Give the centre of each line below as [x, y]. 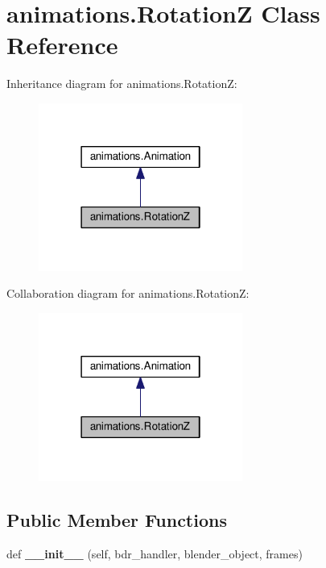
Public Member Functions [117, 519]
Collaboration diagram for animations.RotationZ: [128, 293]
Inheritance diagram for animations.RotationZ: [122, 84]
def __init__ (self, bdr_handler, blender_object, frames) [155, 553]
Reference [62, 45]
